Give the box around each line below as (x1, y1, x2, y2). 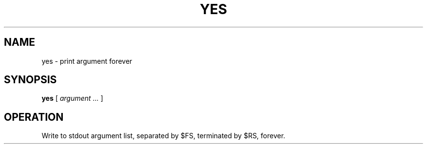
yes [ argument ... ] (41, 94, 103, 103)
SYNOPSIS (4, 74, 57, 86)
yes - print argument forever (41, 56, 133, 65)
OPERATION (4, 111, 64, 123)
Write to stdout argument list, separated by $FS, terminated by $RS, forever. (41, 131, 286, 140)
